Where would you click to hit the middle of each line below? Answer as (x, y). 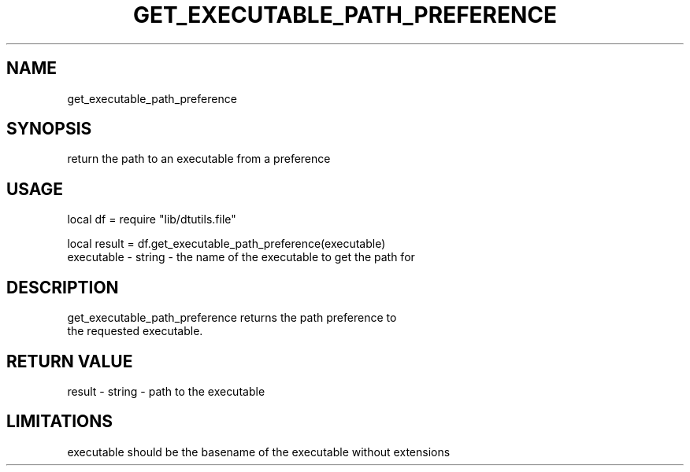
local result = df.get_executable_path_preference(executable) (226, 244)
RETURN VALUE (70, 361)
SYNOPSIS (49, 129)
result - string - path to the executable (166, 391)
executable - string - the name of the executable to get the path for (241, 257)
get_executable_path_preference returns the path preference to (232, 318)
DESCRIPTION (63, 287)
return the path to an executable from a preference (199, 159)
